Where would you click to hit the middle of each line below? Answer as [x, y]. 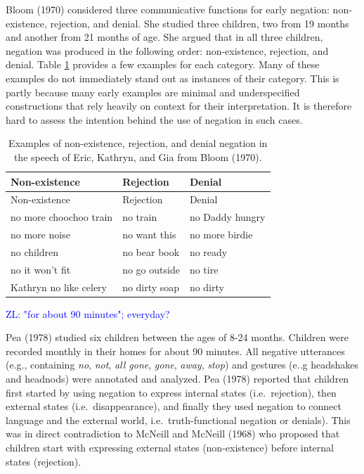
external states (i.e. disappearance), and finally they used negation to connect [174, 406]
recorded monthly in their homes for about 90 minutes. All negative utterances [175, 351]
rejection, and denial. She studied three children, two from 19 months [200, 23]
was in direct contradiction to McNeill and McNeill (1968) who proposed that [173, 434]
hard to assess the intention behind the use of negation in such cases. [154, 119]
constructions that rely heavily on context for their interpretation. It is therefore [179, 106]
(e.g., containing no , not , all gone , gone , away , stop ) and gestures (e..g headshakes [182, 365]
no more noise [40, 235]
